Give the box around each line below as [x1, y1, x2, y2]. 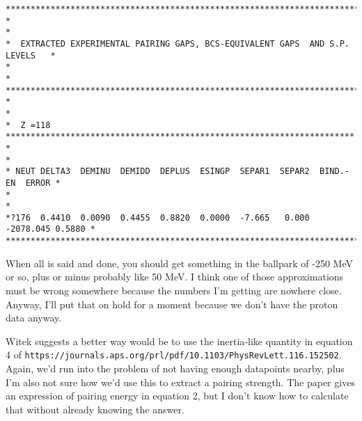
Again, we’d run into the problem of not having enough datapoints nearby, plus [6, 361, 345, 375]
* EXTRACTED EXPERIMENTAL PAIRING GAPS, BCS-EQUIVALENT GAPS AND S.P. [6, 38, 349, 49]
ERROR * [25, 177, 61, 188]
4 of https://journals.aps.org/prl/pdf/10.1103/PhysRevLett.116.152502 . [6, 347, 342, 362]
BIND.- [320, 166, 349, 177]
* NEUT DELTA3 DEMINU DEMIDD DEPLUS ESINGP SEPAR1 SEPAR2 [6, 166, 310, 177]
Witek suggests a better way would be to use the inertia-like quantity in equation [6, 333, 353, 348]
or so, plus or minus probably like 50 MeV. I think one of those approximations [6, 269, 344, 284]
